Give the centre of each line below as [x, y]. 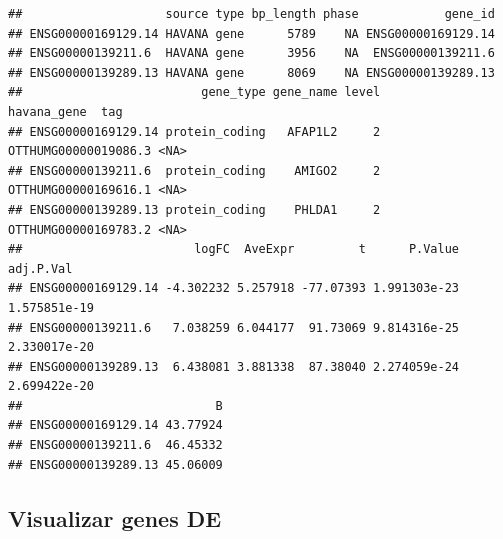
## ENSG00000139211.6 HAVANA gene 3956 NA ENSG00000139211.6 [251, 53]
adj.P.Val [40, 268]
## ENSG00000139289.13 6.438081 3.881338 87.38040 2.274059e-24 [234, 366]
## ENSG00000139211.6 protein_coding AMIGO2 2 [194, 170]
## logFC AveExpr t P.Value [234, 249]
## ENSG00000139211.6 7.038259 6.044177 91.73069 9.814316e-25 [234, 327]
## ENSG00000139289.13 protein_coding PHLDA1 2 [194, 209]
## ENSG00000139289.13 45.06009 [115, 464]
